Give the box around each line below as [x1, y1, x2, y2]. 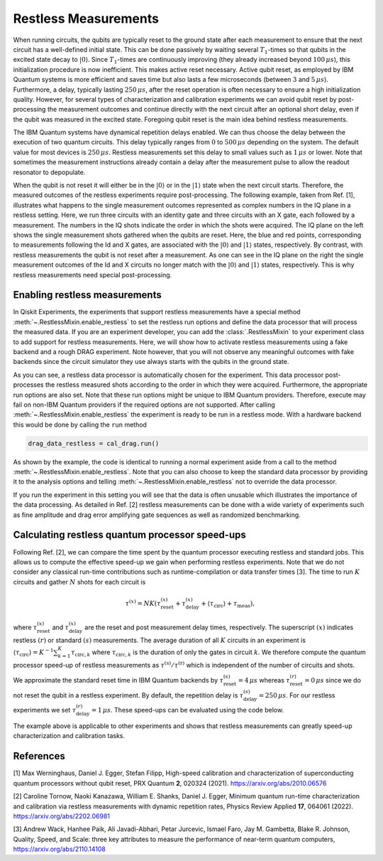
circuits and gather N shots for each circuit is [13, 577, 146, 586]
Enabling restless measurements [13, 289, 162, 301]
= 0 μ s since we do [304, 676, 362, 685]
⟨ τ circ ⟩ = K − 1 [13, 647, 54, 658]
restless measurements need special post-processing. [13, 270, 172, 279]
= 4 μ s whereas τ [238, 676, 290, 685]
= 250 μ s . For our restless [258, 690, 336, 700]
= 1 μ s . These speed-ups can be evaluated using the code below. [91, 706, 284, 715]
